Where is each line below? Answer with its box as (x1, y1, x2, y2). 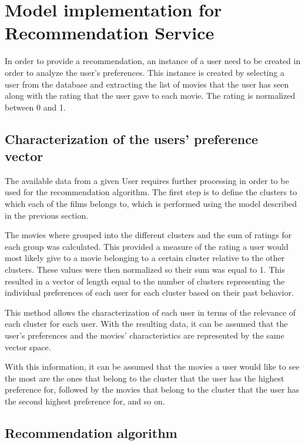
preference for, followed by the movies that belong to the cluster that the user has (5, 383, 300, 396)
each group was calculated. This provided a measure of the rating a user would (5, 240, 289, 252)
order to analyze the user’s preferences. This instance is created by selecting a (5, 66, 284, 78)
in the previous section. (5, 209, 89, 221)
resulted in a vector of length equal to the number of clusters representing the (5, 275, 285, 287)
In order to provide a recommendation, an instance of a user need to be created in (5, 55, 301, 67)
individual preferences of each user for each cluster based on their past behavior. (5, 286, 294, 299)
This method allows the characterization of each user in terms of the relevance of (5, 306, 296, 318)
